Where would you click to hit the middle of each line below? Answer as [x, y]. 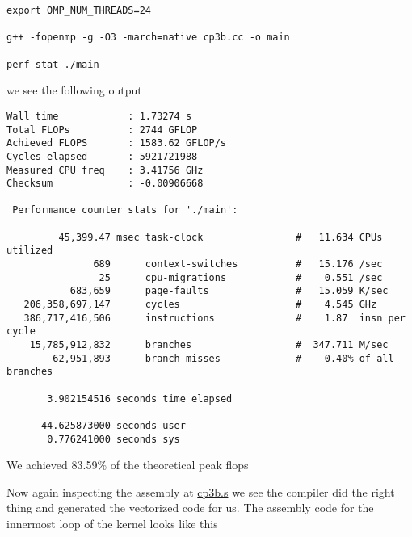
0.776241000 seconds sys [114, 439]
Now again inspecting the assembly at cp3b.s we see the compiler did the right [201, 491]
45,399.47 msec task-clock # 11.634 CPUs [221, 237]
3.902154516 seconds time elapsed [140, 399]
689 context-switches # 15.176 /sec [238, 264]
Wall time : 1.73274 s [99, 116]
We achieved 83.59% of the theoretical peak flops [128, 465]
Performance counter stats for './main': [125, 210]
